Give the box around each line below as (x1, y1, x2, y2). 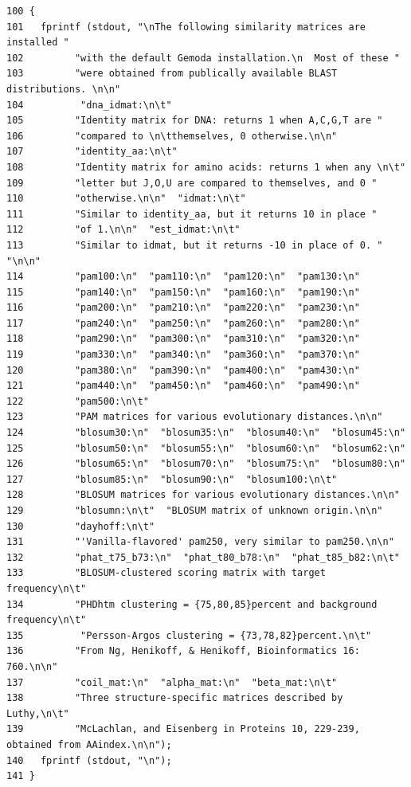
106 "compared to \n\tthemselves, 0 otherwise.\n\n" (6, 130, 338, 142)
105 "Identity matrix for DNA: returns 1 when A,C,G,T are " (6, 115, 383, 127)
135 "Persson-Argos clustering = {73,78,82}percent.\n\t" (6, 629, 372, 641)
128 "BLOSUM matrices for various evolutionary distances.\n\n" (6, 489, 400, 501)
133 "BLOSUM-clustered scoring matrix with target (6, 567, 326, 579)
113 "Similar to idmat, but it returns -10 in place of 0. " (6, 239, 383, 251)
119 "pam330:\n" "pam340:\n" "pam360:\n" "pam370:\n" (6, 349, 360, 361)
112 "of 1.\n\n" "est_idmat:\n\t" (6, 224, 241, 236)
